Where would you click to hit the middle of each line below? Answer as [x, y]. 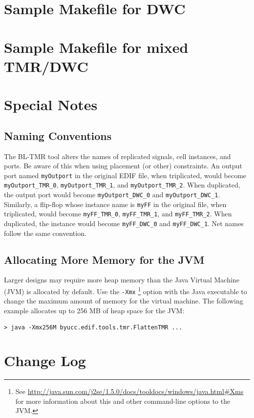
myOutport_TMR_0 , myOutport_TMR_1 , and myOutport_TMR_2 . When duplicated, [122, 185]
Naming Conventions [58, 135]
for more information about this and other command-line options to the [123, 401]
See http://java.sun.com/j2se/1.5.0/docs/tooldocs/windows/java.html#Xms [129, 391]
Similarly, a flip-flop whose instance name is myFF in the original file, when [115, 204]
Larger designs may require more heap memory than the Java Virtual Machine [122, 280]
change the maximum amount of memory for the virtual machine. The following [124, 301]
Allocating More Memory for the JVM [104, 259]
